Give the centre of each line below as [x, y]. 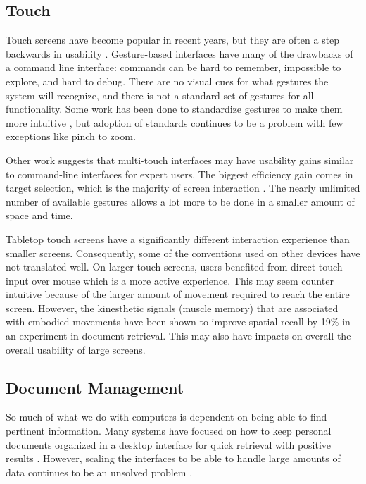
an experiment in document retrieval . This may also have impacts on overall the [178, 336]
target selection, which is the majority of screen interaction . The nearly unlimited [183, 188]
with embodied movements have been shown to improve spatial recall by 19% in [178, 322]
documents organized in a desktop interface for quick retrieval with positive [169, 444]
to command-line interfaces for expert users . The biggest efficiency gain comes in [179, 174]
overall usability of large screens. [76, 349]
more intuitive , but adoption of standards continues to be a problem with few [175, 122]
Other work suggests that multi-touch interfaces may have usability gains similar [180, 160]
